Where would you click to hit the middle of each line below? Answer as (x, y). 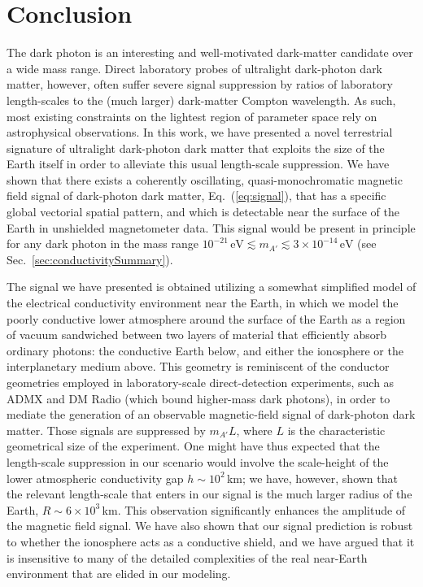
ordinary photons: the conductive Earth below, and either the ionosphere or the (205, 350)
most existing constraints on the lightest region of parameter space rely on (192, 116)
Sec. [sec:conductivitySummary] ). (90, 259)
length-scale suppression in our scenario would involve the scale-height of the (198, 461)
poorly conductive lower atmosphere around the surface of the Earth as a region (206, 318)
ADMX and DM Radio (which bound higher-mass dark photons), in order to (198, 398)
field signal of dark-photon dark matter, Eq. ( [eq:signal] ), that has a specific (196, 196)
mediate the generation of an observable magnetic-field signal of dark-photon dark (211, 414)
